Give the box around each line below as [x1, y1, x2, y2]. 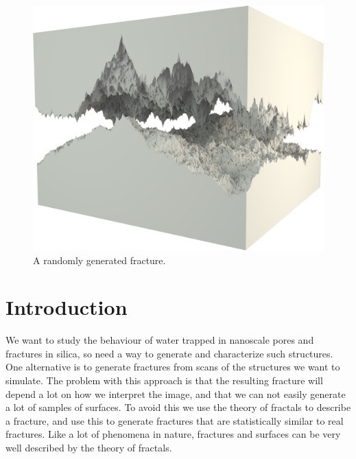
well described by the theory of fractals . [5, 440, 172, 454]
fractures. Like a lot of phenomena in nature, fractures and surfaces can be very [5, 427, 341, 441]
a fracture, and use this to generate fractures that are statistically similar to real [5, 413, 344, 427]
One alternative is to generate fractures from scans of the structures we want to [5, 360, 340, 374]
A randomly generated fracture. [33, 252, 166, 267]
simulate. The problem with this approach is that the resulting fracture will [5, 373, 323, 388]
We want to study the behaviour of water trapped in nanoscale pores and [5, 333, 314, 347]
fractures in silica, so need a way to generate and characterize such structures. [5, 346, 333, 360]
